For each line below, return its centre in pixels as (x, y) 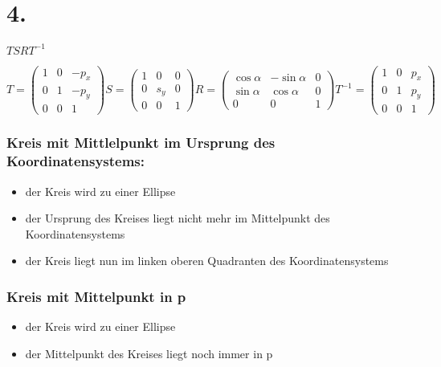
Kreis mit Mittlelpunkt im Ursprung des (141, 143)
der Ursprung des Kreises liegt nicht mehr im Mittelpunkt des (178, 218)
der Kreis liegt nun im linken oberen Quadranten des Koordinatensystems (207, 261)
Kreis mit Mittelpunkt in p (96, 296)
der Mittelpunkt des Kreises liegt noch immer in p (149, 353)
